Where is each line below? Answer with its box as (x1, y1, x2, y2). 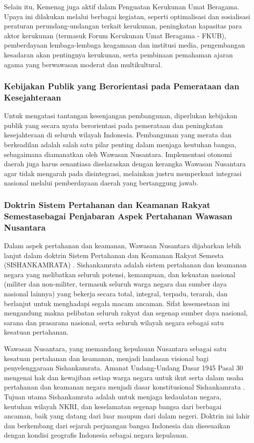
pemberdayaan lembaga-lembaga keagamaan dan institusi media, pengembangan (4, 40, 245, 50)
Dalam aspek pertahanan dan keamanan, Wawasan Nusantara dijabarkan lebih (4, 240, 241, 251)
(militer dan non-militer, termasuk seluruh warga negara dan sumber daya (4, 279, 227, 289)
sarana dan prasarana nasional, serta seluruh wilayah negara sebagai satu (4, 317, 224, 327)
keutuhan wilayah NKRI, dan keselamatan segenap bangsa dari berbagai (4, 401, 222, 411)
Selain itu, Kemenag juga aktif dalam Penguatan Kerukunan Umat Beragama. (4, 1, 239, 11)
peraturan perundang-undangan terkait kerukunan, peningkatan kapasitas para (4, 21, 242, 31)
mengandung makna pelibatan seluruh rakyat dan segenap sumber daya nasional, (4, 308, 248, 318)
